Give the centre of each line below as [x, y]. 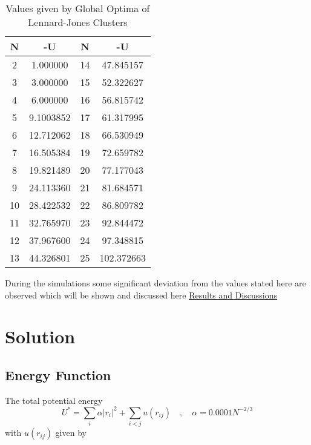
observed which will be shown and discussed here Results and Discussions [141, 295]
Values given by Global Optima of [78, 8]
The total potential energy [54, 400]
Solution [40, 336]
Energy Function [58, 374]
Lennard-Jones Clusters [78, 22]
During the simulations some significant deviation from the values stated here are [155, 283]
